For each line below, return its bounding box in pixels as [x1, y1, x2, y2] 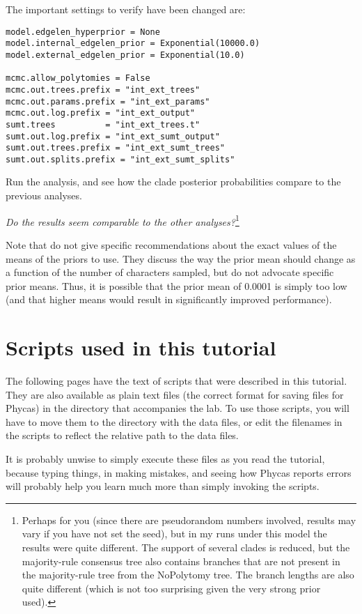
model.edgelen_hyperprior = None [6, 26, 160, 37]
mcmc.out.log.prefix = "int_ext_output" [6, 108, 196, 118]
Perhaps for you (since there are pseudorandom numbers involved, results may [22, 512, 356, 527]
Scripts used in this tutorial [6, 333, 276, 362]
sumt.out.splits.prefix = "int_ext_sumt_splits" [6, 154, 235, 164]
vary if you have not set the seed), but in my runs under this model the [22, 526, 327, 541]
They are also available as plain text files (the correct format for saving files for [6, 387, 344, 401]
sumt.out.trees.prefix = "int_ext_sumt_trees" [6, 143, 225, 153]
